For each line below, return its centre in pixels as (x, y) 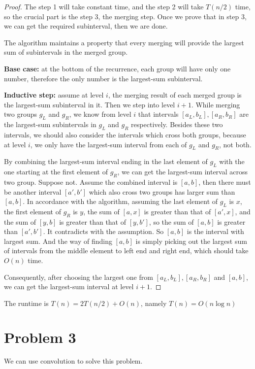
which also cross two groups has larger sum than (162, 191)
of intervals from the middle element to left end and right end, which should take (126, 251)
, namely (154, 303)
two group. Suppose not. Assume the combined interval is (91, 182)
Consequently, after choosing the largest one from (79, 277)
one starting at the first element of (56, 172)
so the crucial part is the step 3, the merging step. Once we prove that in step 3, (125, 16)
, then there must (225, 182)
